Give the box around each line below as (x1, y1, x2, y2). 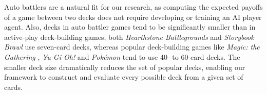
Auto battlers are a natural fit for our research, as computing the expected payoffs (4, 2, 263, 12)
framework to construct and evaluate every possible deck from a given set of (4, 72, 243, 82)
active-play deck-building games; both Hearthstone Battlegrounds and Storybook (4, 31, 254, 42)
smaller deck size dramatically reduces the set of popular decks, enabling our (4, 61, 245, 72)
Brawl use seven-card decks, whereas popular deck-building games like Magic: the (4, 41, 260, 52)
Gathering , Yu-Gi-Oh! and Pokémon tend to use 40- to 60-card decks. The (4, 51, 240, 62)
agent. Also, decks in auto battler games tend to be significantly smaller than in (4, 21, 256, 32)
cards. (4, 81, 23, 92)
